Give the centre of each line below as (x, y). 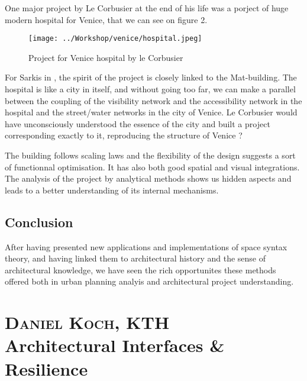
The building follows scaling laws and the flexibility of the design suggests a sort (150, 155)
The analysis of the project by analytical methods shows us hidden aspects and (148, 178)
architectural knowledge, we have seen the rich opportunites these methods (140, 269)
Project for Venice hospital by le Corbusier (106, 57)
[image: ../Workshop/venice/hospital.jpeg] (115, 39)
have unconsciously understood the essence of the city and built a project (138, 123)
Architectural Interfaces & (115, 345)
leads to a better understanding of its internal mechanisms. (112, 190)
